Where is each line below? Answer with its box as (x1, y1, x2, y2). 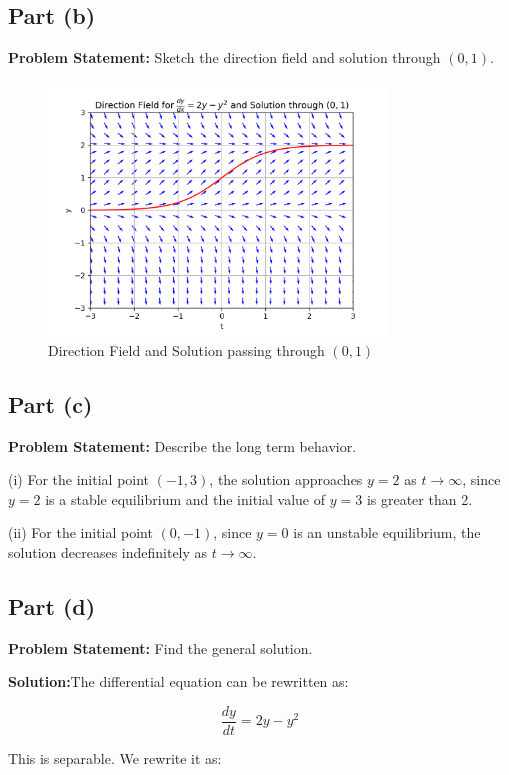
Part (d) (8, 590, 96, 621)
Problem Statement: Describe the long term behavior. (8, 435, 357, 456)
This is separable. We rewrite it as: (8, 748, 222, 768)
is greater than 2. (366, 488, 473, 509)
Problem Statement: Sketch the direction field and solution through (8, 47, 441, 68)
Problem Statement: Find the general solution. (8, 637, 313, 658)
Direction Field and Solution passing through (48, 339, 325, 360)
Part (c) (8, 388, 93, 419)
